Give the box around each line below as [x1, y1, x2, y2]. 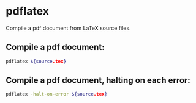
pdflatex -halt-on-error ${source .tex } [6, 91, 108, 98]
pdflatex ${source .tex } [6, 58, 67, 65]
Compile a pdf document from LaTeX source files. [6, 24, 131, 32]
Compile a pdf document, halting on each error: [6, 75, 190, 86]
